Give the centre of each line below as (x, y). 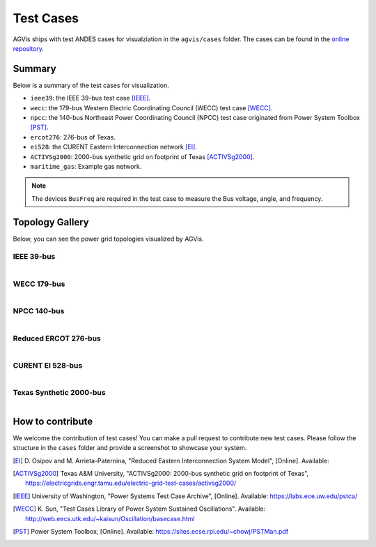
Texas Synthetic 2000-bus (59, 393)
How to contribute (53, 421)
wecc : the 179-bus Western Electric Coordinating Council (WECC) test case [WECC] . (151, 107)
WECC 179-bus (39, 284)
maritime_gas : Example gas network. (86, 166)
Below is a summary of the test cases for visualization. (91, 85)
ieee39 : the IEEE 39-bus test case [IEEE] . (91, 98)
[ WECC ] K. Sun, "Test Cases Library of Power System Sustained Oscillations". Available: (139, 509)
